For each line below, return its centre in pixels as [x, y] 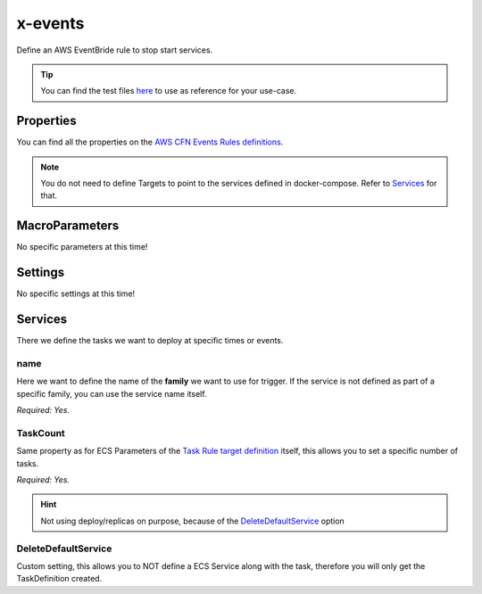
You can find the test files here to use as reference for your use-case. [169, 91]
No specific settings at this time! [76, 293]
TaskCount [41, 433]
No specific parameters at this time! [82, 247]
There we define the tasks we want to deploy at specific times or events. [150, 341]
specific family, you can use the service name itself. [112, 393]
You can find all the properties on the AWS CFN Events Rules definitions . [150, 142]
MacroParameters [68, 226]
